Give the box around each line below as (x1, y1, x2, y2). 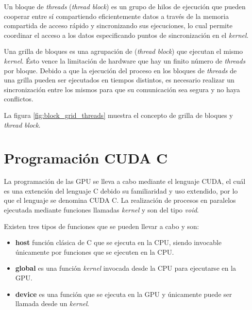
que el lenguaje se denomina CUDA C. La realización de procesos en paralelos (4, 195, 236, 205)
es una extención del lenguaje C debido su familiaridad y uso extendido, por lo (4, 185, 238, 196)
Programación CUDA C (4, 148, 168, 168)
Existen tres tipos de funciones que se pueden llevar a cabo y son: (4, 221, 199, 231)
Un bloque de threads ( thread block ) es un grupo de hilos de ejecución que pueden (4, 1, 246, 11)
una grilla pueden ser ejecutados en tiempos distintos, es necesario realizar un (4, 75, 235, 85)
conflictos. (4, 94, 34, 104)
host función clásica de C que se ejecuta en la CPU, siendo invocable (15, 237, 222, 247)
